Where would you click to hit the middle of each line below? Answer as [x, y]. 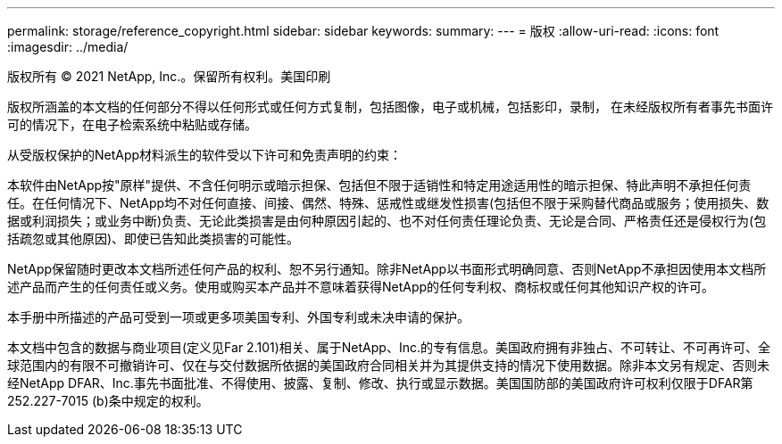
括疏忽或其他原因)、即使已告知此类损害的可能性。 [154, 238]
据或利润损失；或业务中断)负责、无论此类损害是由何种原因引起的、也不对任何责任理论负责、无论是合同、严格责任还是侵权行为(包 [387, 221]
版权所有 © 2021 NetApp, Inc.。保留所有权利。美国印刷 [169, 76]
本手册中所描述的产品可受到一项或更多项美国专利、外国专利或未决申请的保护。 [238, 317]
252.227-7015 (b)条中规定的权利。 [108, 401]
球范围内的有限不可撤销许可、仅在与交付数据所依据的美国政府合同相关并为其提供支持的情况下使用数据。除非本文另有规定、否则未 [388, 365]
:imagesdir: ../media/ [68, 47]
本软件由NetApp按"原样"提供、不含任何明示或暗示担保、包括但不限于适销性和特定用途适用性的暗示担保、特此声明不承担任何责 [379, 185]
